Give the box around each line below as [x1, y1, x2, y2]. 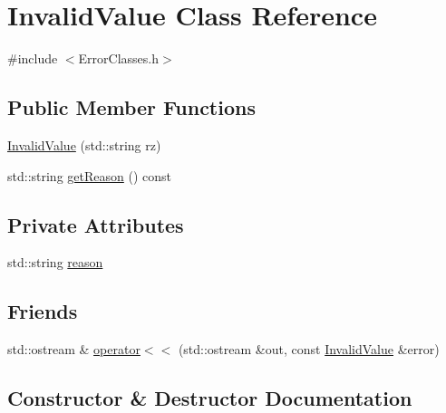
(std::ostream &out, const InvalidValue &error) [178, 340, 440, 359]
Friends [7, 297, 78, 325]
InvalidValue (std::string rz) [7, 135, 161, 154]
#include [7, 49, 58, 68]
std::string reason [7, 253, 103, 272]
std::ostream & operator [7, 340, 141, 359]
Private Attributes [7, 210, 184, 238]
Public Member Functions [7, 93, 256, 121]
